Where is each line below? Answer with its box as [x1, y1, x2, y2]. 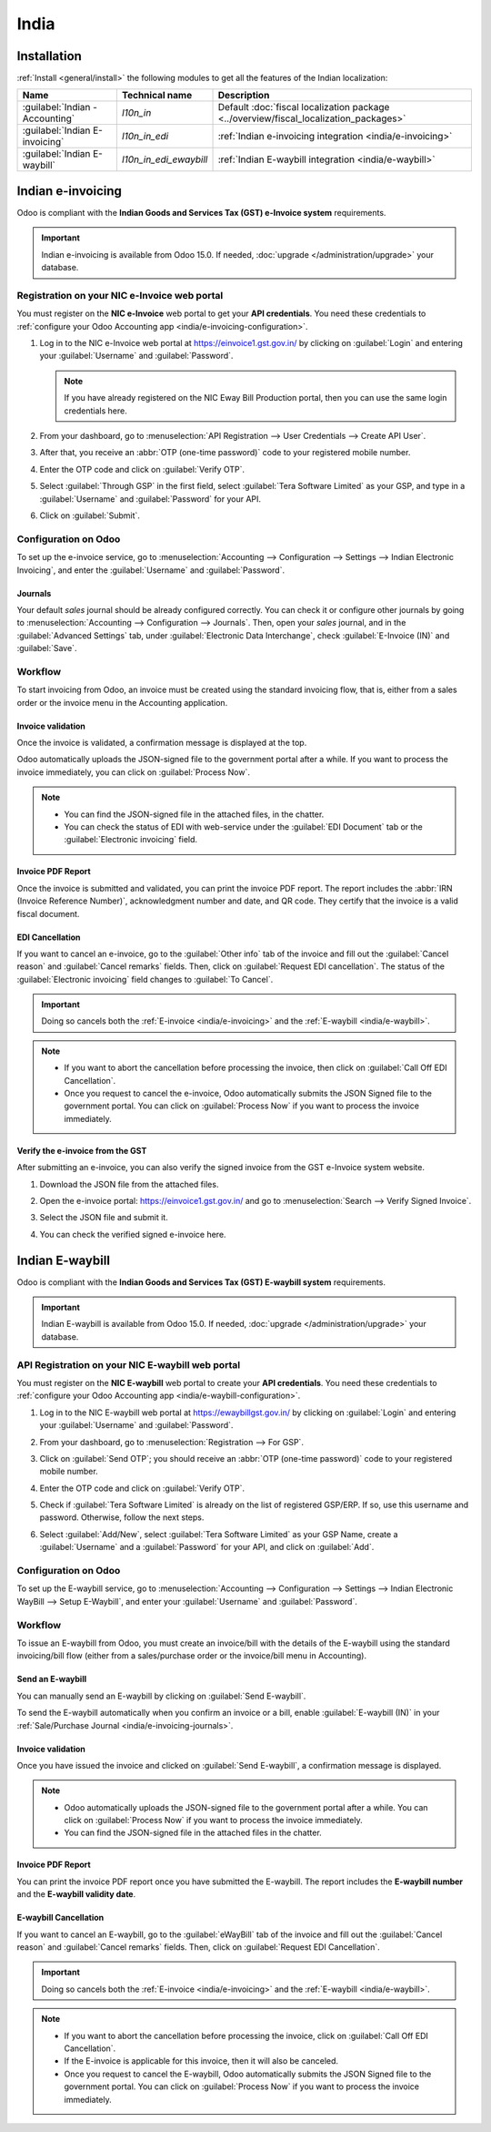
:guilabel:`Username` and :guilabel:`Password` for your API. [39, 493, 262, 505]
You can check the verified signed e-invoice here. [39, 1229, 226, 1239]
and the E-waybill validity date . [16, 1889, 136, 1900]
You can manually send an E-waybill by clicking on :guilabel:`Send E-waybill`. [16, 1690, 306, 1701]
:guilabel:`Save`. [16, 643, 77, 654]
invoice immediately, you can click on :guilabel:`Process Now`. [16, 766, 250, 778]
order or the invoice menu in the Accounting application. [16, 697, 228, 708]
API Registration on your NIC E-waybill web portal [16, 1358, 241, 1371]
